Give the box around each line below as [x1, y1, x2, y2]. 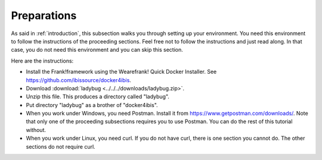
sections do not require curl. [26, 143, 95, 150]
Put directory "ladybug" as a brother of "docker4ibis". [26, 101, 158, 108]
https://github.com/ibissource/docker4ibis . [26, 76, 131, 83]
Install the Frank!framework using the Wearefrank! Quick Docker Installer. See [26, 68, 217, 76]
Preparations [11, 9, 77, 22]
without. [26, 126, 46, 133]
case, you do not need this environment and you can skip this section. [11, 46, 183, 54]
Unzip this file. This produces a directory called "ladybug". [26, 93, 170, 101]
